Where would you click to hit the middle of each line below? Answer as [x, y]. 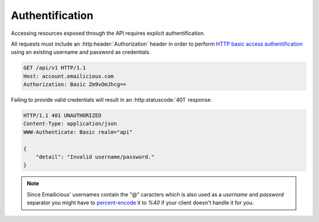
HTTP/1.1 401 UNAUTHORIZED [62, 116]
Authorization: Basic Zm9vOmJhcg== [75, 85]
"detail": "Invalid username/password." [95, 157]
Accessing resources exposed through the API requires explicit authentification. [108, 33]
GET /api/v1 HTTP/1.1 [55, 68]
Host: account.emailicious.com [69, 76]
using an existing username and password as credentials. [81, 52]
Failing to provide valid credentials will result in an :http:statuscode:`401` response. [112, 100]
